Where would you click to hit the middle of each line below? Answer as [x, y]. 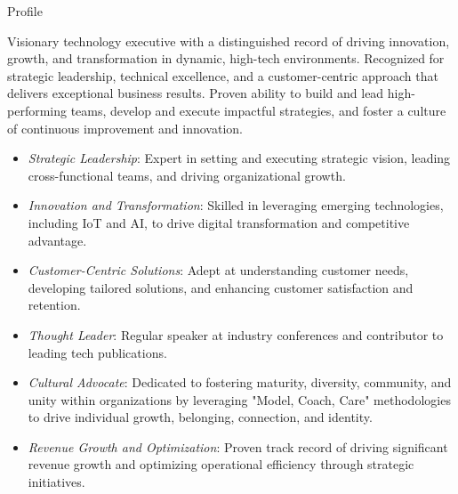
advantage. [57, 240]
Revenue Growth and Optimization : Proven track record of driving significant [238, 446]
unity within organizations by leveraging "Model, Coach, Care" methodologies [239, 399]
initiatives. [56, 482]
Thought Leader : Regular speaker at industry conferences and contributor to [236, 334]
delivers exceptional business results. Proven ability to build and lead [196, 93]
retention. [54, 305]
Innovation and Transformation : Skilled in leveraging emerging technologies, [236, 205]
